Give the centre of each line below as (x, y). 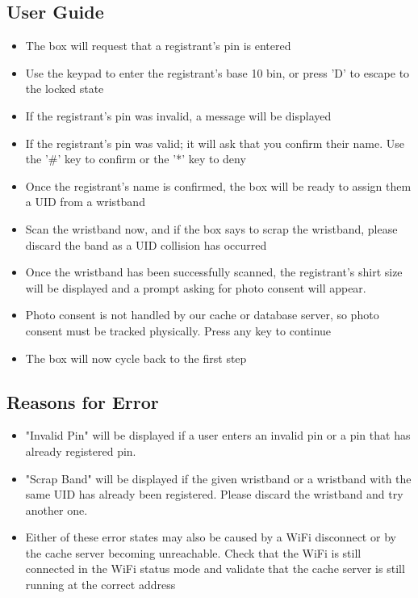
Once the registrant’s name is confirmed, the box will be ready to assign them (218, 185)
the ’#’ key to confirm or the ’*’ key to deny (136, 159)
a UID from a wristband (85, 202)
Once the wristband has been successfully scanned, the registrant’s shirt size (214, 272)
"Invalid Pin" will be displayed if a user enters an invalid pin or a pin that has (218, 435)
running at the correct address (100, 585)
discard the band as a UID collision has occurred (146, 244)
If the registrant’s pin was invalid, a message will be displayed (178, 115)
